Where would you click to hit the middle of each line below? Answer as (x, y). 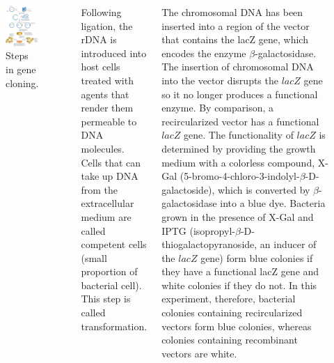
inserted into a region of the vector (236, 25)
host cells (101, 67)
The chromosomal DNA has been (232, 12)
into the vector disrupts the (220, 80)
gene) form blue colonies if (257, 257)
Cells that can (111, 162)
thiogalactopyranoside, (209, 244)
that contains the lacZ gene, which (235, 39)
